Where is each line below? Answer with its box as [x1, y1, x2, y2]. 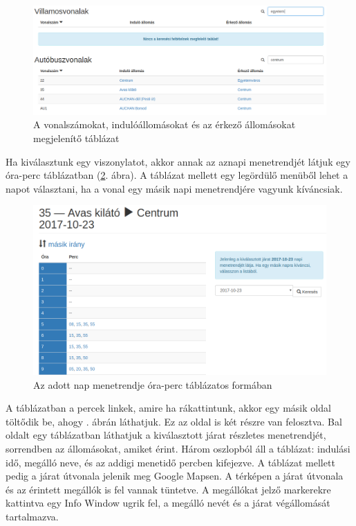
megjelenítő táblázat [33, 130, 120, 145]
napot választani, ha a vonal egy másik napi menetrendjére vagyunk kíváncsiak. [6, 181, 343, 195]
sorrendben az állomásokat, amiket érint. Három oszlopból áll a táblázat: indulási [6, 441, 350, 455]
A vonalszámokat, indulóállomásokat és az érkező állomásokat [33, 117, 296, 132]
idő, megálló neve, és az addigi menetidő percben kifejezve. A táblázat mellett [6, 455, 335, 469]
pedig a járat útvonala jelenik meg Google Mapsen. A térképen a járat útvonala [6, 468, 344, 483]
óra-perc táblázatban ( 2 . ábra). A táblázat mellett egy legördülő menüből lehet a [6, 168, 348, 182]
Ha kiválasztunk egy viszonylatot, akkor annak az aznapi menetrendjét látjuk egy [6, 154, 350, 168]
